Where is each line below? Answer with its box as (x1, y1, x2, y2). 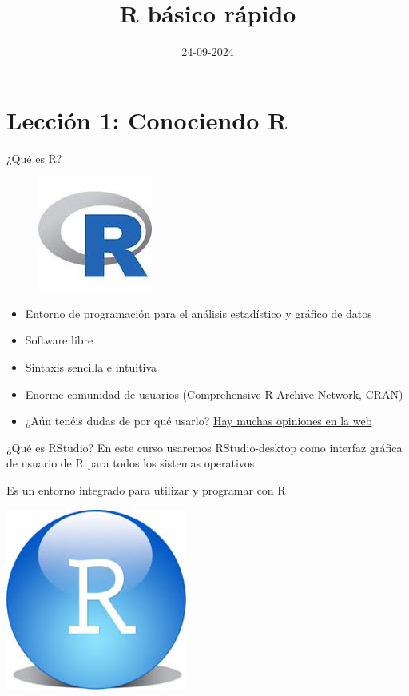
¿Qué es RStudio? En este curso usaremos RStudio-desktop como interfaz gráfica (6, 439, 403, 455)
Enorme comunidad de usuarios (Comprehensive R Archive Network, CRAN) (25, 385, 403, 402)
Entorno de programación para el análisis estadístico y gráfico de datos (25, 304, 372, 321)
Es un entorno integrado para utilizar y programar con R (6, 482, 286, 498)
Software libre (25, 332, 93, 348)
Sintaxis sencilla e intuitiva (25, 359, 157, 376)
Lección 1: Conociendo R (6, 103, 288, 136)
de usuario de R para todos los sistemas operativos (6, 455, 255, 471)
